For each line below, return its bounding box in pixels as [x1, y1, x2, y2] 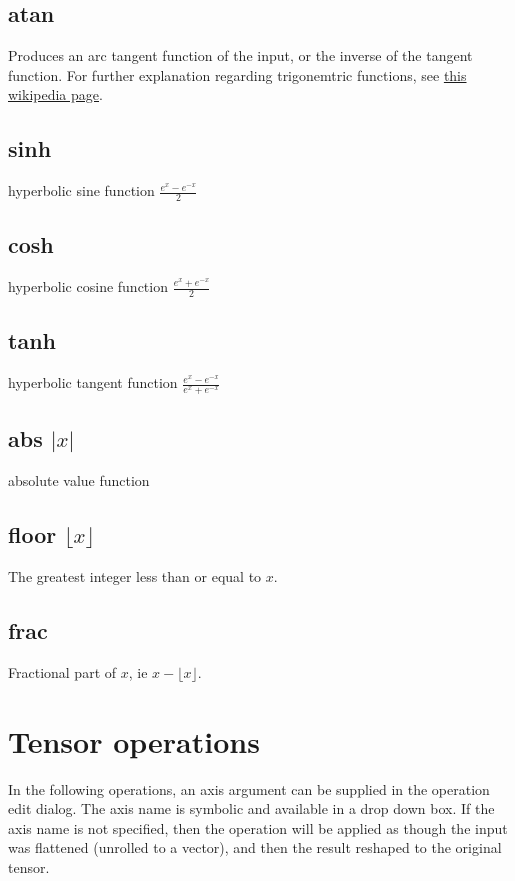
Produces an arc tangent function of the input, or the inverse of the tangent [8, 45, 473, 66]
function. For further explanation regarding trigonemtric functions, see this [8, 64, 467, 85]
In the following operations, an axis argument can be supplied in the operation [8, 778, 490, 799]
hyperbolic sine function [8, 180, 155, 201]
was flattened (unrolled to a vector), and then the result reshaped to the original [8, 837, 502, 858]
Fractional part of [8, 661, 117, 682]
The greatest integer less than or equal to [8, 566, 262, 587]
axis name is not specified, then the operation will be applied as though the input [8, 817, 508, 838]
